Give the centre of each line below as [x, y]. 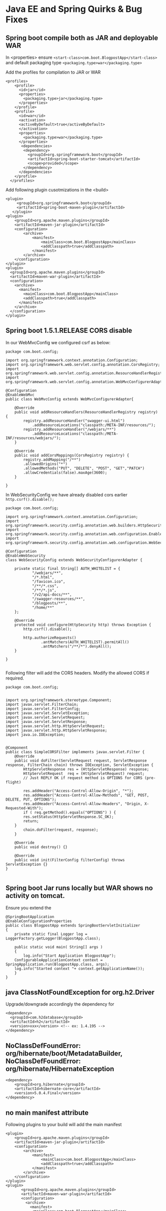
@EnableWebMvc [20, 395]
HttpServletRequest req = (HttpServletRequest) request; [84, 773]
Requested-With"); [24, 808]
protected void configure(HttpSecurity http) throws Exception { [83, 625]
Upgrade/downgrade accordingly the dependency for [60, 1004]
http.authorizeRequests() [50, 638]
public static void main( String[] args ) [59, 947]
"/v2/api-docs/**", [52, 594]
